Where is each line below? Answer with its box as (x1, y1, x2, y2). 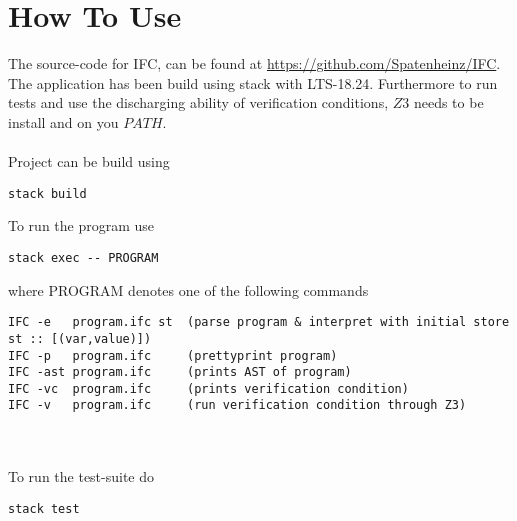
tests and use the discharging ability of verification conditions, (8, 92, 389, 113)
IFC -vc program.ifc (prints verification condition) (8, 381, 409, 396)
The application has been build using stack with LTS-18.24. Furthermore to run (8, 72, 498, 93)
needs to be (413, 92, 484, 113)
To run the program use (8, 215, 155, 236)
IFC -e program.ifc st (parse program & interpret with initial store (8, 315, 510, 330)
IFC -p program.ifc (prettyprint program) (8, 348, 338, 363)
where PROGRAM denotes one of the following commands (8, 279, 369, 300)
